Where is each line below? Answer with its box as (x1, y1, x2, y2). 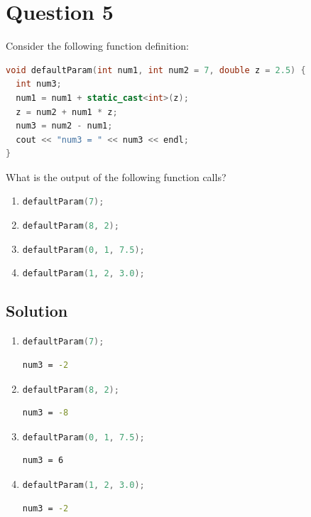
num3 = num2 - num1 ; (16, 121, 113, 131)
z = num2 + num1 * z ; (16, 107, 118, 117)
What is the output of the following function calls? (6, 169, 227, 184)
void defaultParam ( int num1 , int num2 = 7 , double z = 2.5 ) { (6, 65, 306, 75)
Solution (6, 300, 68, 322)
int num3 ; (16, 79, 62, 89)
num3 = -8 (22, 408, 69, 418)
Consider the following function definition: (6, 38, 190, 53)
